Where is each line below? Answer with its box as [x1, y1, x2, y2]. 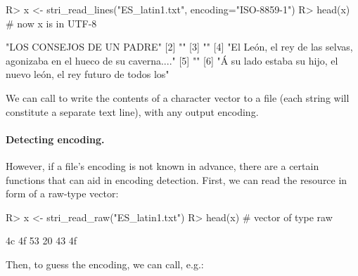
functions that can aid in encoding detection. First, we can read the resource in [6, 172, 347, 187]
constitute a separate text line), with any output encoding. [6, 104, 259, 119]
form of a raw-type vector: [6, 186, 119, 201]
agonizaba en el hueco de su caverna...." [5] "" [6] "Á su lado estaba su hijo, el [6, 53, 338, 67]
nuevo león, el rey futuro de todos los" [6, 67, 170, 81]
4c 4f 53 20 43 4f [6, 233, 77, 248]
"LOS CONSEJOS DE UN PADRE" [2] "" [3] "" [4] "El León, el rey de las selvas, [6, 39, 353, 54]
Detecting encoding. [6, 131, 105, 146]
